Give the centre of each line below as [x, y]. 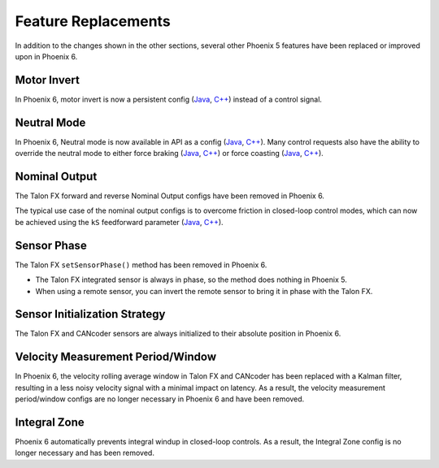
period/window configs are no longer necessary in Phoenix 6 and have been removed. [160, 399]
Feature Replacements [93, 21]
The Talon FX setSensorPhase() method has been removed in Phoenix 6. [141, 265]
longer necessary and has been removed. [85, 453]
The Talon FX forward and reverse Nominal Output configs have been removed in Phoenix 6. [170, 196]
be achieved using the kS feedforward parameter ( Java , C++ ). [119, 222]
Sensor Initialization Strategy [90, 314]
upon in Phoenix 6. [46, 56]
